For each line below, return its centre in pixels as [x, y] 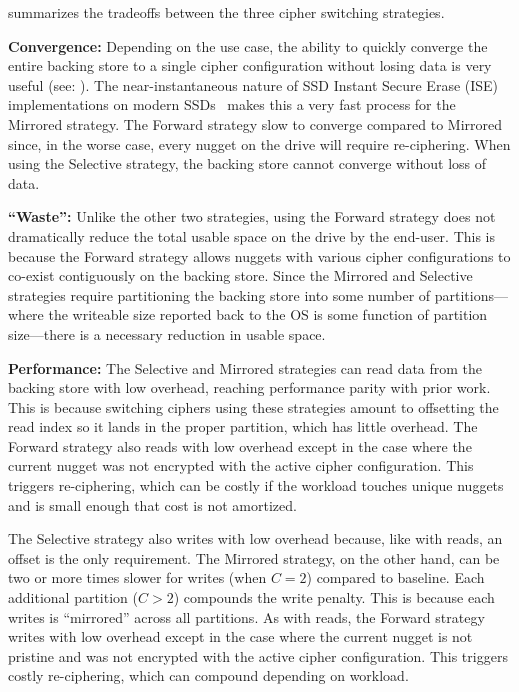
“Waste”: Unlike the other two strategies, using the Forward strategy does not [252, 216]
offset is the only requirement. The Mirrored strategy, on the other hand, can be [254, 557]
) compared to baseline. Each [395, 577]
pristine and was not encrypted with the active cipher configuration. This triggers [258, 655]
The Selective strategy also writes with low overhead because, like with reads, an [255, 538]
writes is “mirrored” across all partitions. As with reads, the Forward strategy [246, 616]
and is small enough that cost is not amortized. [152, 504]
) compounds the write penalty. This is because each [334, 597]
